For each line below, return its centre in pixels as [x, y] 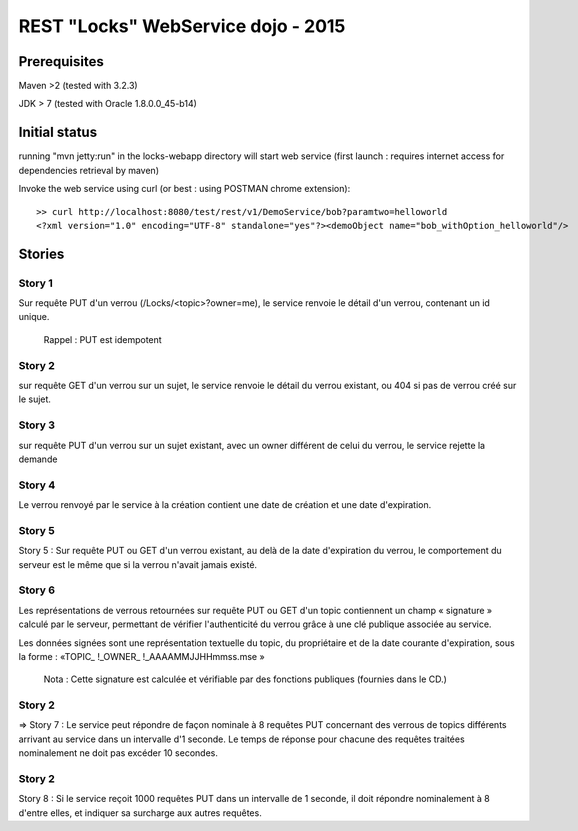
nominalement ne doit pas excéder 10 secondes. [118, 753]
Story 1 [36, 283]
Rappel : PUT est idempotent [102, 339]
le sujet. [35, 399]
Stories [41, 253]
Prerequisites [61, 61]
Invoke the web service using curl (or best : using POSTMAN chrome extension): [184, 189]
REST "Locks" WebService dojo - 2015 [182, 26]
